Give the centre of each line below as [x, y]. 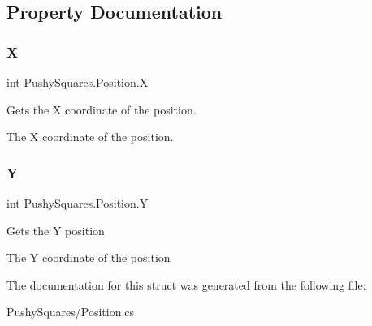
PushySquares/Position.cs [71, 312]
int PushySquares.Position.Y [78, 203]
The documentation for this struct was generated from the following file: [186, 284]
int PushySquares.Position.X [78, 82]
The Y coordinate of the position [89, 257]
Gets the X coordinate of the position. [102, 109]
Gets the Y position [56, 230]
